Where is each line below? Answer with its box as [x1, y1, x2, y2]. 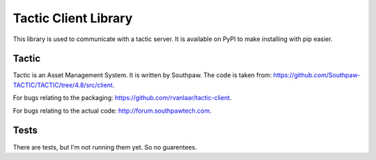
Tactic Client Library [13, 10, 133, 26]
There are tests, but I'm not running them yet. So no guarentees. [13, 143, 198, 151]
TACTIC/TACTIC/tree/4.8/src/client [13, 81, 113, 89]
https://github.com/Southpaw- [273, 71, 361, 79]
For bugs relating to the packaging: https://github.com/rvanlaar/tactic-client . [13, 94, 233, 102]
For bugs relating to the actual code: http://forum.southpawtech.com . [13, 106, 212, 115]
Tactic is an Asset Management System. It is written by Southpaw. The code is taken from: [13, 71, 272, 79]
